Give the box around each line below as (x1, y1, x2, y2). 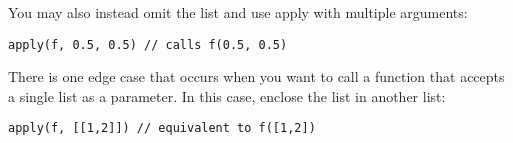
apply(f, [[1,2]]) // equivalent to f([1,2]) (8, 121, 316, 136)
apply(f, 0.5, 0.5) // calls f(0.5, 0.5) (8, 37, 288, 52)
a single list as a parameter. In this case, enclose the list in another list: (8, 85, 446, 106)
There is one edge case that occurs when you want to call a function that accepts (8, 66, 505, 87)
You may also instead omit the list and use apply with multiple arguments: (8, 2, 468, 22)
